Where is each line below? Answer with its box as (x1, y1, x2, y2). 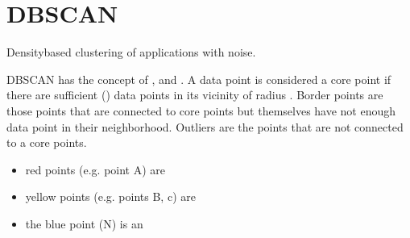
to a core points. (6, 134, 87, 151)
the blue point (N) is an (25, 215, 143, 232)
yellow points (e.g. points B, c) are (25, 188, 196, 205)
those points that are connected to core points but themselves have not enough (6, 102, 396, 119)
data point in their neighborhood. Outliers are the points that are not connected (6, 118, 404, 135)
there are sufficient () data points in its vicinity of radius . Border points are (6, 86, 383, 103)
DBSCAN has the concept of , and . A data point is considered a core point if (6, 70, 391, 87)
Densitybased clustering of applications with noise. (6, 44, 256, 61)
